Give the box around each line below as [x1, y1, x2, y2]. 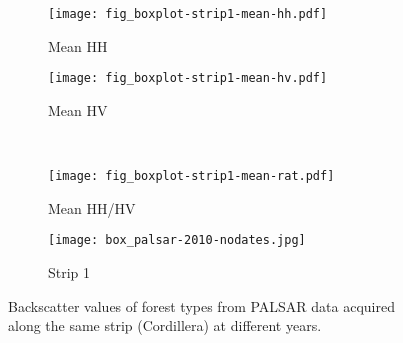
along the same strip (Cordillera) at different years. [8, 315, 322, 336]
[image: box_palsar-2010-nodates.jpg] [48, 233, 306, 248]
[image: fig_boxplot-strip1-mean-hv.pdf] [48, 71, 328, 86]
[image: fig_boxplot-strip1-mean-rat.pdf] [48, 169, 335, 184]
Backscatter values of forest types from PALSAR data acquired [8, 295, 396, 316]
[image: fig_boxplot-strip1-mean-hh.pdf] [48, 7, 328, 21]
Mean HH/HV [48, 197, 136, 218]
